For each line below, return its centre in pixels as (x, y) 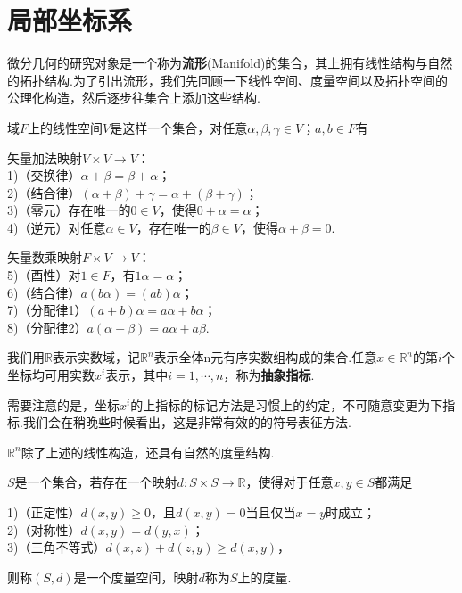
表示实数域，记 (96, 357)
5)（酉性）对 (44, 275)
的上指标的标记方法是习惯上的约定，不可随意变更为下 (287, 404)
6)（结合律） (44, 292)
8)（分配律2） (47, 327)
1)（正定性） (44, 512)
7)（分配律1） (47, 310)
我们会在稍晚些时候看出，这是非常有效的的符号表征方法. (187, 422)
